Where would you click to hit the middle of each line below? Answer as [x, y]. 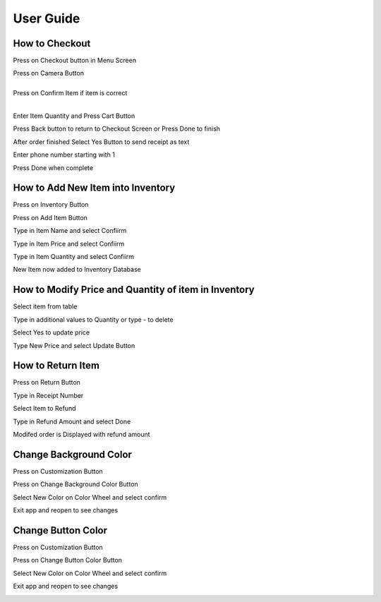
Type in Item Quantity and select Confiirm [73, 257]
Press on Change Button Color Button [68, 560]
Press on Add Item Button [50, 217]
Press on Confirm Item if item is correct [70, 93]
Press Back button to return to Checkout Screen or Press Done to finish [117, 129]
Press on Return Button [47, 383]
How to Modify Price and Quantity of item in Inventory [134, 290]
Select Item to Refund [45, 409]
